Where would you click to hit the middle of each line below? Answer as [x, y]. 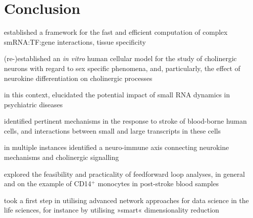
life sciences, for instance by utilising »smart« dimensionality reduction [112, 210]
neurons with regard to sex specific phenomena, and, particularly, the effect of [122, 68]
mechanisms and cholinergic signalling [62, 157]
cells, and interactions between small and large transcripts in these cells [112, 130]
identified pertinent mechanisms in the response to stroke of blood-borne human [126, 121]
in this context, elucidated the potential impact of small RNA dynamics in [117, 95]
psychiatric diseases [33, 104]
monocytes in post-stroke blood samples [158, 183]
